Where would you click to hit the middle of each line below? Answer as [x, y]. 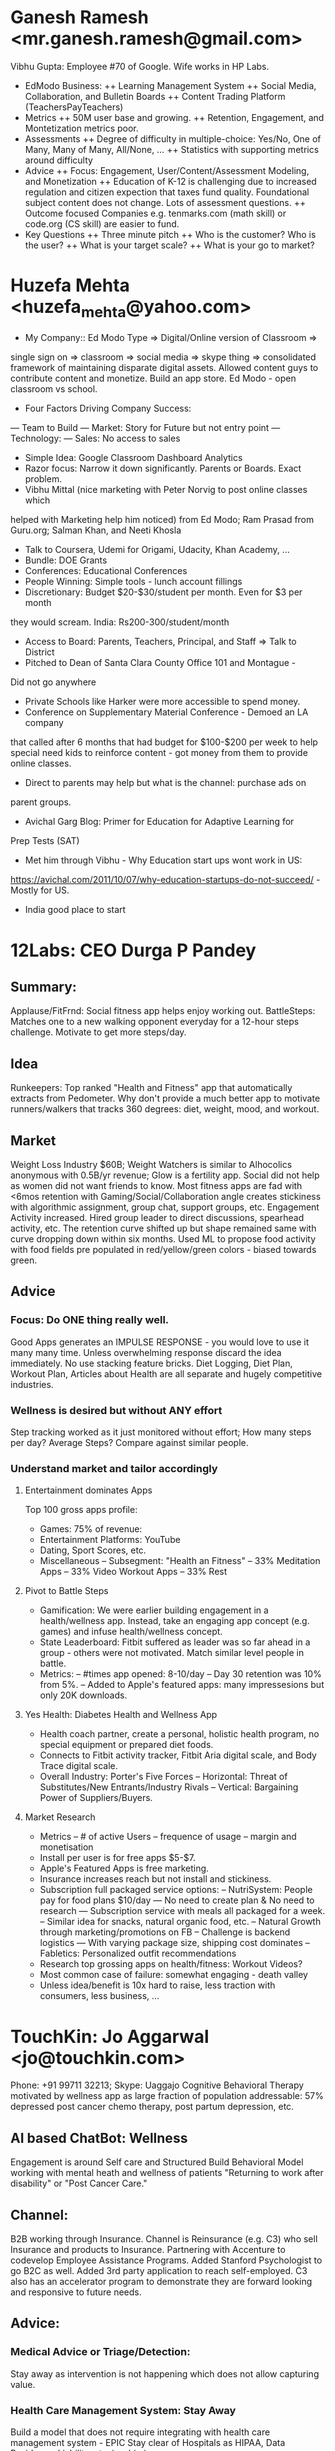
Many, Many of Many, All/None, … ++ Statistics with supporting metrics [172, 149]
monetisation [66, 1847]
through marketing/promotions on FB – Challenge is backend [165, 1932]
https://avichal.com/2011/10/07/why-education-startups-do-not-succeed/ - [165, 880]
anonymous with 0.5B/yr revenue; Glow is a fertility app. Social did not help [165, 1175]
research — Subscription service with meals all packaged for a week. [182, 1911]
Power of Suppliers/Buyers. [96, 1798]
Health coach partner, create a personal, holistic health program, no [179, 1734]
